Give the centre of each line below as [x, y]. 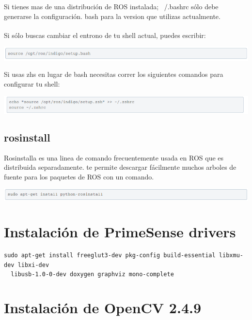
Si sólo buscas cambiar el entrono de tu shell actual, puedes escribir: [105, 35]
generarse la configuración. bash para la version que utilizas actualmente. [112, 16]
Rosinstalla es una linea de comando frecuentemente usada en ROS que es [114, 157]
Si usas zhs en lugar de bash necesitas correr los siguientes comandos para [114, 74]
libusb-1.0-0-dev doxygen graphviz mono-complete [92, 275]
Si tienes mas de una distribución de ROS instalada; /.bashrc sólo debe [111, 6]
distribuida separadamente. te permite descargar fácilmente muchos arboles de [120, 167]
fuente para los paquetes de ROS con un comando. [79, 176]
